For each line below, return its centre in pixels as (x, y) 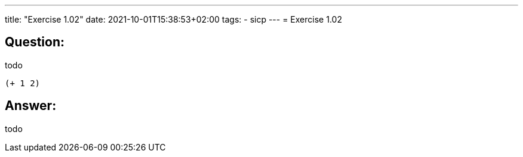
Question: (35, 42)
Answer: (31, 106)
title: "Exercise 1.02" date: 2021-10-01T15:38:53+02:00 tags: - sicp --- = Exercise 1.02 (173, 19)
